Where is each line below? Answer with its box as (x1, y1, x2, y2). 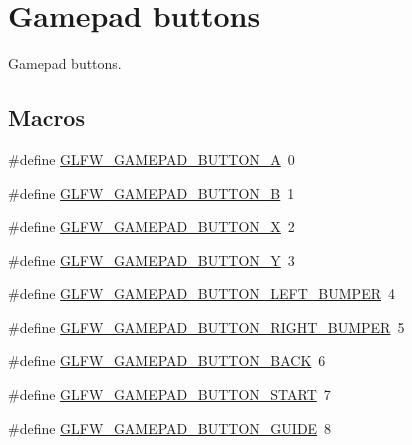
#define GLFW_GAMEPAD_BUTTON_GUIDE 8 (8, 417, 332, 438)
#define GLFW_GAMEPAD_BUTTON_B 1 (8, 182, 295, 203)
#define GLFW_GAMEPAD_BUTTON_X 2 (8, 216, 295, 237)
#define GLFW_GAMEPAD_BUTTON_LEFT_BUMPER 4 (8, 283, 395, 304)
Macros (8, 102, 85, 133)
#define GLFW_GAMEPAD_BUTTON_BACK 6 (8, 350, 326, 371)
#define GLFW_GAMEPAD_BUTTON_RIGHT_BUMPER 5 (8, 316, 405, 337)
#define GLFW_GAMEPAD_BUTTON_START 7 (8, 384, 331, 405)
